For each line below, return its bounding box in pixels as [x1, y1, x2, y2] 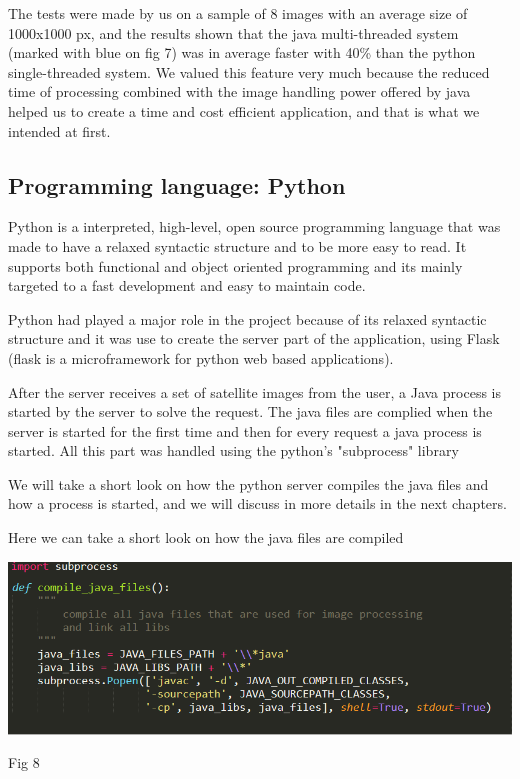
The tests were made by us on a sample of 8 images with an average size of [8, 3, 468, 23]
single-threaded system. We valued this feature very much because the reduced [8, 61, 490, 82]
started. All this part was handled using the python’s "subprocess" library [8, 440, 459, 461]
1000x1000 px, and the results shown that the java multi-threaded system [8, 22, 459, 43]
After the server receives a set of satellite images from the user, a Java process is [8, 381, 501, 402]
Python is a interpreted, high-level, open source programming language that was [8, 216, 501, 237]
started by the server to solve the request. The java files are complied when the [8, 401, 493, 422]
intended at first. [8, 120, 111, 141]
